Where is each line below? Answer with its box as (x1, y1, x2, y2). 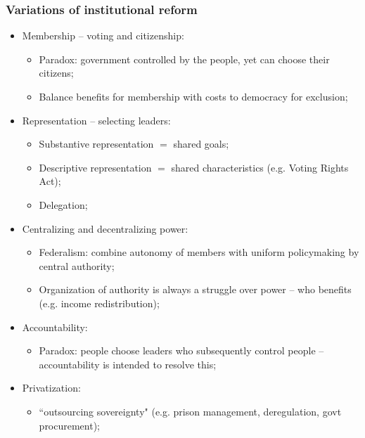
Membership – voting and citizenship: (22, 28, 184, 43)
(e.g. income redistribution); (39, 295, 160, 310)
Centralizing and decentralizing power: (22, 221, 188, 236)
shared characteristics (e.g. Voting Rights (171, 160, 349, 174)
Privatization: (22, 380, 81, 395)
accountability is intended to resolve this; (39, 356, 217, 371)
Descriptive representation (39, 160, 152, 174)
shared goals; (173, 136, 229, 151)
